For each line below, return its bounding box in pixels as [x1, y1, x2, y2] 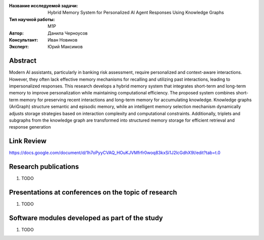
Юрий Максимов [47, 44, 83, 50]
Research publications [9, 163, 79, 171]
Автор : [9, 30, 24, 36]
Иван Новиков [47, 37, 78, 43]
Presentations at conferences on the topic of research [9, 188, 177, 196]
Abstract [9, 57, 37, 65]
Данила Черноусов [47, 30, 88, 36]
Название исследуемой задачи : [9, 3, 78, 8]
